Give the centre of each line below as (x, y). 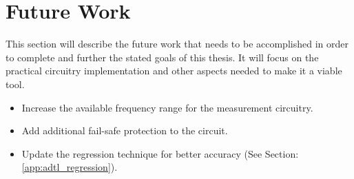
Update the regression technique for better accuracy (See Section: (160, 153)
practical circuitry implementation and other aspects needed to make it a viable (174, 71)
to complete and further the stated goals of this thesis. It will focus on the (162, 57)
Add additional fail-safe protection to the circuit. (125, 130)
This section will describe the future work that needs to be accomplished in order (177, 44)
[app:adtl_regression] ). (70, 167)
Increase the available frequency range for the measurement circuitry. (167, 107)
